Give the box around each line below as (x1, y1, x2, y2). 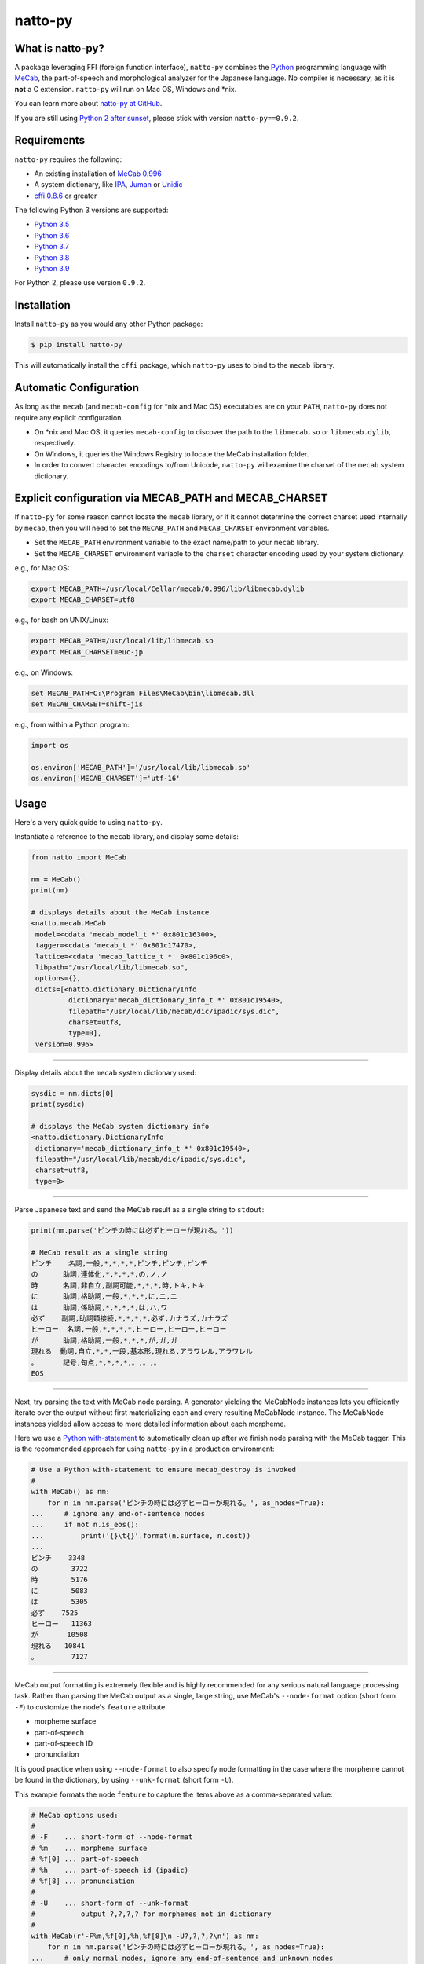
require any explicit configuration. (14, 412, 123, 422)
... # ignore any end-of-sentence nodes (31, 1509, 206, 1519)
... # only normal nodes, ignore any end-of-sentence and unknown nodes (31, 1953, 334, 1962)
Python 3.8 (34, 252, 70, 262)
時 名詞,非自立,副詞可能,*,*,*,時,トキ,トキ (31, 1281, 205, 1290)
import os (31, 741, 69, 750)
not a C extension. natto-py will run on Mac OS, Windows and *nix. (14, 84, 237, 93)
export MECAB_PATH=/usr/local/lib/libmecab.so (31, 636, 214, 646)
